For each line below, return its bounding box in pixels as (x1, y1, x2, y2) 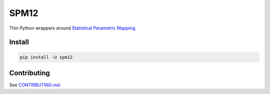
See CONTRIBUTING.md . (9, 82, 61, 88)
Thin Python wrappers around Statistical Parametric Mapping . (9, 25, 137, 31)
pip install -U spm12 (19, 54, 73, 60)
